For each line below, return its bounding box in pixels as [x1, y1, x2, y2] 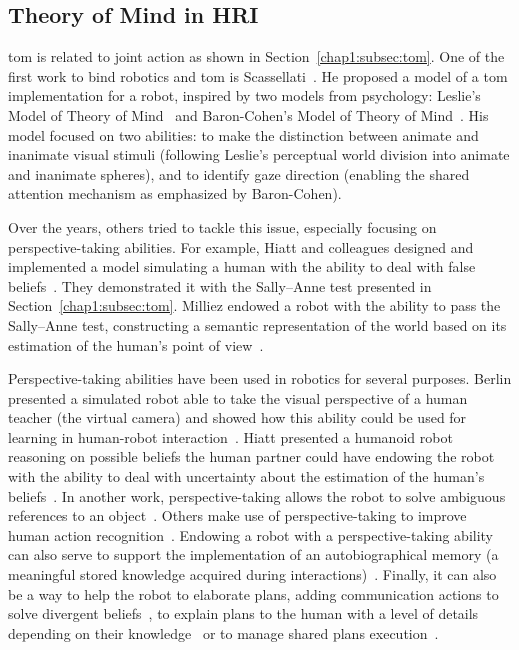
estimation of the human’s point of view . [8, 334, 264, 355]
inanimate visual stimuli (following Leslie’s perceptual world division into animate [8, 144, 510, 165]
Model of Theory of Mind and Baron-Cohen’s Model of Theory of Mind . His [8, 104, 489, 125]
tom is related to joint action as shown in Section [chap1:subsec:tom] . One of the [8, 46, 505, 67]
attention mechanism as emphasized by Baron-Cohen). [8, 183, 342, 204]
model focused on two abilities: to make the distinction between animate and [8, 124, 479, 145]
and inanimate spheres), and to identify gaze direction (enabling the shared [8, 163, 470, 184]
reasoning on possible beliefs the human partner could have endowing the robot [8, 446, 495, 467]
